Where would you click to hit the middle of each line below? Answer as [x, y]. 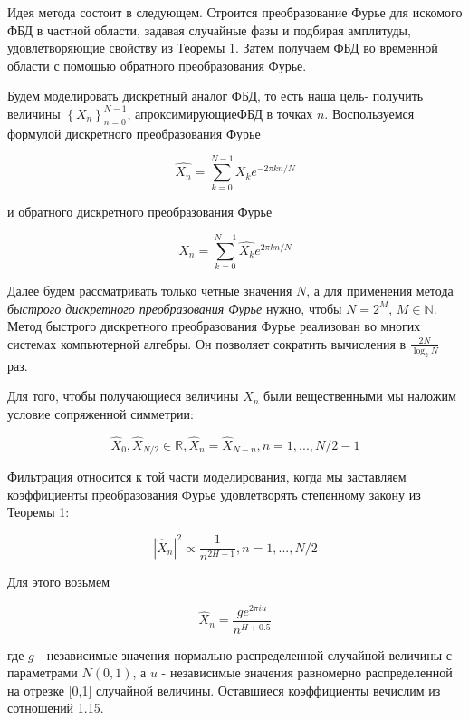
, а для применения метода [380, 291]
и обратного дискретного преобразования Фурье [140, 212]
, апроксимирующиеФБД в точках [220, 113]
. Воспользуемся [369, 113]
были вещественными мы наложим [360, 396]
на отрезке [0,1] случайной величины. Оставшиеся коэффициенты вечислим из [224, 690]
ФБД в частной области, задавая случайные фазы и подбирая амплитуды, [209, 29]
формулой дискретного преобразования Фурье [134, 133]
